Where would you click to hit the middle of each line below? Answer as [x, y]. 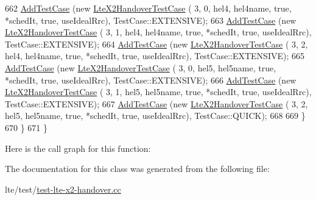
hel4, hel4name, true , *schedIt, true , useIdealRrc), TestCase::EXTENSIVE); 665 [155, 56]
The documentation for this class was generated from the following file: [137, 169]
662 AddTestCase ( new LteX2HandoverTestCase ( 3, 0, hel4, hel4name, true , [148, 8]
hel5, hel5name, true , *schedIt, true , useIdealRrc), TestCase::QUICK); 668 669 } [155, 116]
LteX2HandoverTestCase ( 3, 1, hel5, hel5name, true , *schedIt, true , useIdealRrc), [158, 92]
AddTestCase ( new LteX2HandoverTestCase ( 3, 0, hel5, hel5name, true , [141, 67]
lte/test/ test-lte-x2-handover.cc [63, 189]
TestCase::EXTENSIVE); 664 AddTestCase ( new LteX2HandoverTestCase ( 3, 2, [156, 44]
